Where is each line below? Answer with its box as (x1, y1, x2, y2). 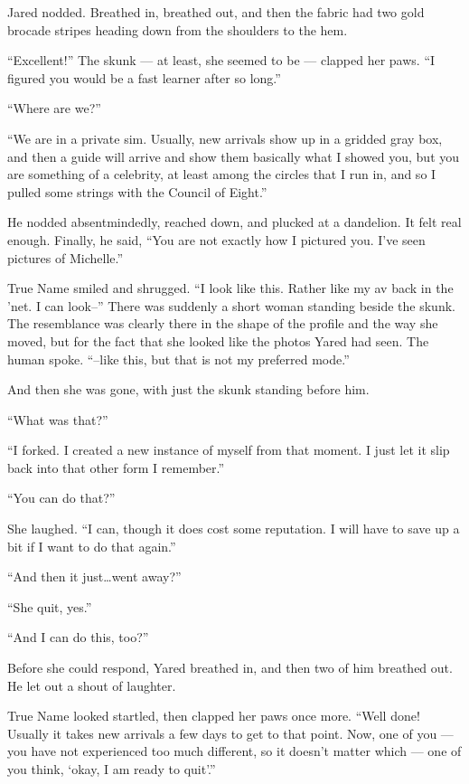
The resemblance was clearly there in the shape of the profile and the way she (7, 314, 438, 333)
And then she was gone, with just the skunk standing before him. (7, 380, 370, 399)
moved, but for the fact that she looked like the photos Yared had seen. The (7, 331, 429, 350)
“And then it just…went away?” (7, 567, 182, 586)
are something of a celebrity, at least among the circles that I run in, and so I (7, 165, 436, 184)
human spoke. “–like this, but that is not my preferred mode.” (7, 349, 350, 368)
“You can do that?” (7, 488, 116, 507)
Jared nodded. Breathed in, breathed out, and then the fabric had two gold (7, 3, 425, 21)
